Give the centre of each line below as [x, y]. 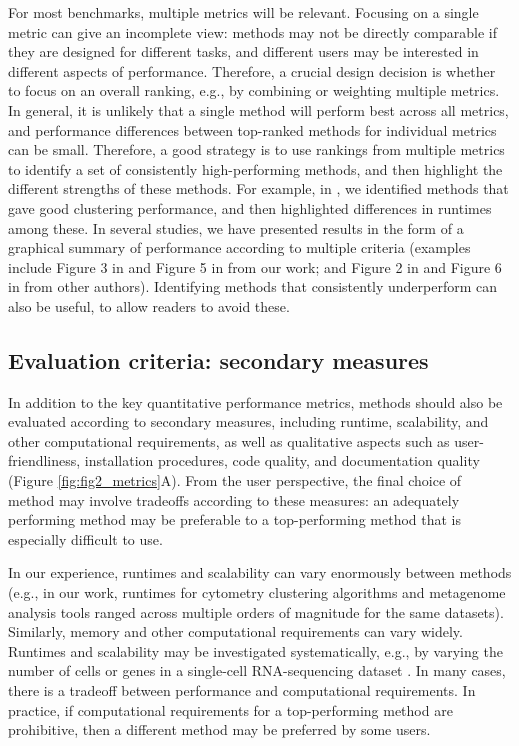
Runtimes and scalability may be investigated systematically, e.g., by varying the [255, 650]
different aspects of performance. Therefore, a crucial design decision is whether [252, 70]
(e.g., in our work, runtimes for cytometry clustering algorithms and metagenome [257, 592]
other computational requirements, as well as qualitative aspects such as [229, 440]
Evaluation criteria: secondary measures [218, 359]
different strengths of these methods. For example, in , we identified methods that [258, 188]
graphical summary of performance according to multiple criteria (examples [239, 247]
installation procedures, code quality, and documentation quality [282, 460]
